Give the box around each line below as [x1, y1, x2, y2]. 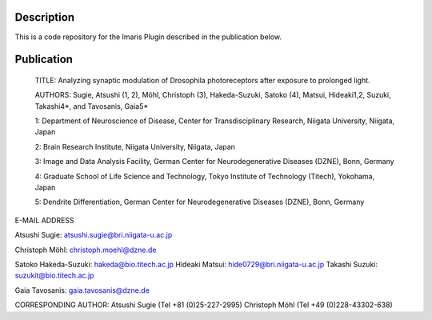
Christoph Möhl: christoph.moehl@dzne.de [14, 245, 157, 254]
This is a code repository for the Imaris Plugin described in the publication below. [14, 32, 282, 42]
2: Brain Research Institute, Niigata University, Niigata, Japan [34, 142, 236, 151]
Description [14, 10, 75, 24]
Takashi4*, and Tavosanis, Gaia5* [34, 101, 148, 111]
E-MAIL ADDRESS [14, 215, 75, 225]
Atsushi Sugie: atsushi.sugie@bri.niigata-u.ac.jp [14, 230, 173, 240]
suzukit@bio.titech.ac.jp [14, 270, 94, 280]
